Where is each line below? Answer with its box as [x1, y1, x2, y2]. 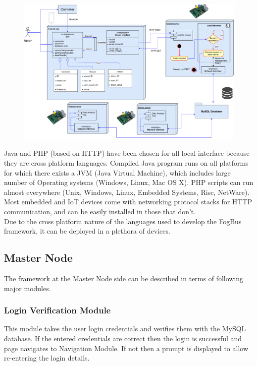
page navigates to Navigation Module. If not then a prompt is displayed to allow [4, 343, 249, 353]
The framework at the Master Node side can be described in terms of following [4, 273, 244, 283]
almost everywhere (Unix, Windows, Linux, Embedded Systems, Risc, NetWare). [4, 186, 250, 197]
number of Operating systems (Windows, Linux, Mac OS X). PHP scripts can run [4, 177, 254, 187]
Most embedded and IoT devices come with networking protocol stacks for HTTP [4, 196, 253, 207]
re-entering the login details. [4, 353, 90, 363]
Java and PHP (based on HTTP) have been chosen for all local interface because [4, 148, 250, 158]
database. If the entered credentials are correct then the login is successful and [4, 333, 242, 343]
